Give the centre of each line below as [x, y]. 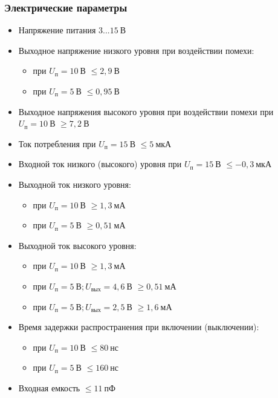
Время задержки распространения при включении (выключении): [139, 327]
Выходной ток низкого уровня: [75, 184]
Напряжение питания [57, 30]
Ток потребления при [57, 143]
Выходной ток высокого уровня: [77, 245]
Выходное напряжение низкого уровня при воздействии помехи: [136, 50]
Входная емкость [49, 387]
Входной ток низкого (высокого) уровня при [100, 164]
